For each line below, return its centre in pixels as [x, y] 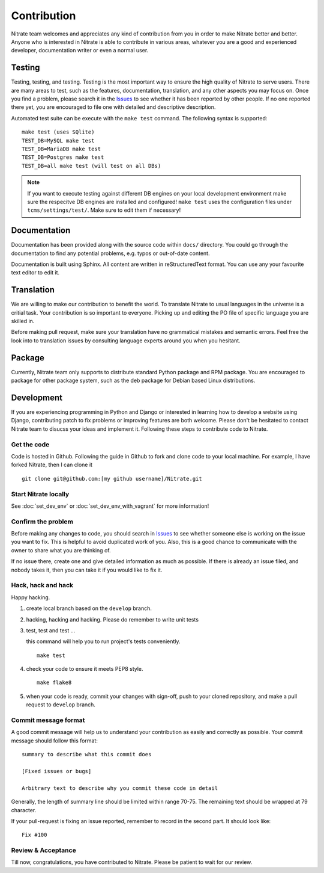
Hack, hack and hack [42, 585]
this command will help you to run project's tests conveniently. [103, 641]
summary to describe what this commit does [87, 754]
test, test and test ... [51, 630]
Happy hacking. [31, 597]
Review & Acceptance [43, 850]
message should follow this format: [55, 741]
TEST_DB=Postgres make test [63, 157]
